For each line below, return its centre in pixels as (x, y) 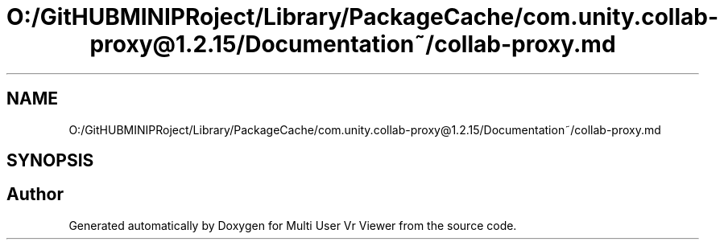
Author (35, 195)
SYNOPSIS (50, 161)
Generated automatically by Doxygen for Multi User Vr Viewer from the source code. (293, 225)
